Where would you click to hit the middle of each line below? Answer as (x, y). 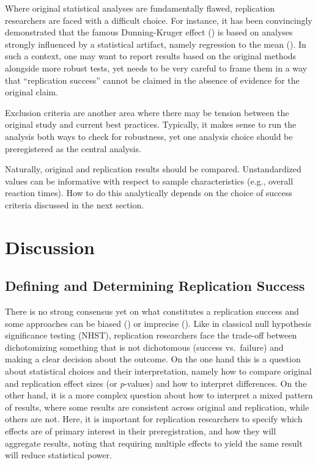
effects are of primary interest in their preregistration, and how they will (141, 431)
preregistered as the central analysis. (73, 148)
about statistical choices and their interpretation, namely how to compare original (158, 371)
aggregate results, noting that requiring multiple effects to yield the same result (154, 443)
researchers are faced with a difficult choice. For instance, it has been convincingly (159, 20)
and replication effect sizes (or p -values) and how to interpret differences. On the (156, 383)
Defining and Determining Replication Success (155, 286)
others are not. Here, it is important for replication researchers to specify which (154, 419)
